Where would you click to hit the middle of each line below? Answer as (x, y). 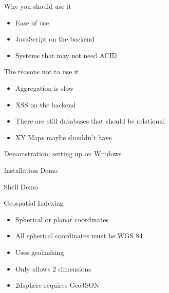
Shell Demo (21, 186)
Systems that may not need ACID (66, 55)
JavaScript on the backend (55, 39)
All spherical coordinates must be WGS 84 (79, 236)
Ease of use (32, 22)
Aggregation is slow (44, 88)
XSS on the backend (46, 104)
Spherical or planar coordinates (62, 219)
